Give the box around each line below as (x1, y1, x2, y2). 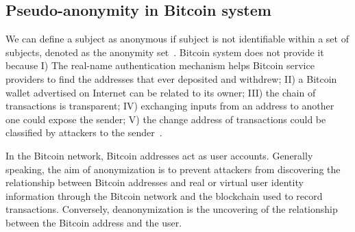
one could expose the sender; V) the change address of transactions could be (5, 112, 326, 126)
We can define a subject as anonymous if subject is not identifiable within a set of (5, 31, 349, 46)
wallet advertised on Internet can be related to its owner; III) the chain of (5, 85, 316, 99)
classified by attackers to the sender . (5, 125, 162, 140)
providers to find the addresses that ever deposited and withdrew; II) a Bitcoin (5, 71, 337, 86)
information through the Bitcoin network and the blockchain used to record (5, 188, 323, 203)
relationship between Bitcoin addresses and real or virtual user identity (5, 175, 304, 190)
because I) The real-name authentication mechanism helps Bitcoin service (5, 58, 315, 73)
